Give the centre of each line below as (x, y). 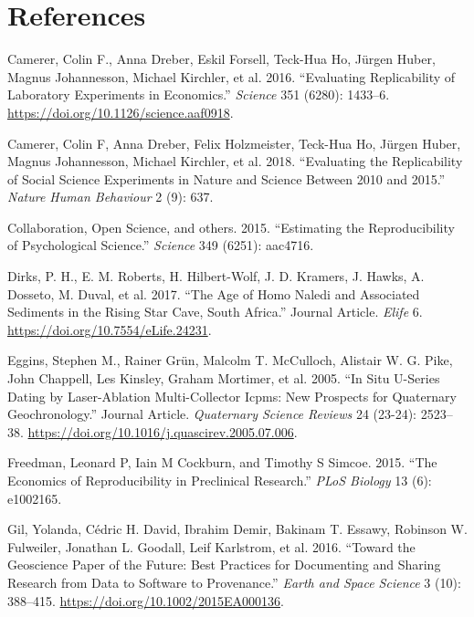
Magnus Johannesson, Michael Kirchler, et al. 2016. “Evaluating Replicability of (232, 76)
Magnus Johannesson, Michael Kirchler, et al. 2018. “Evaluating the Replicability (235, 161)
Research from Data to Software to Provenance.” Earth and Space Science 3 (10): (234, 582)
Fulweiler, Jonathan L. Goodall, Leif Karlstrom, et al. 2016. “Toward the (211, 546)
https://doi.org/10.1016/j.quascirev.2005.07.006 (161, 431)
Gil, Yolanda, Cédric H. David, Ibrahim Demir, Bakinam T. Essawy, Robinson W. (237, 529)
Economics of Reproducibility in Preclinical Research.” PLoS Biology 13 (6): (220, 480)
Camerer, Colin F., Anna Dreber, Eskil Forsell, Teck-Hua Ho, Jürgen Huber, (221, 59)
